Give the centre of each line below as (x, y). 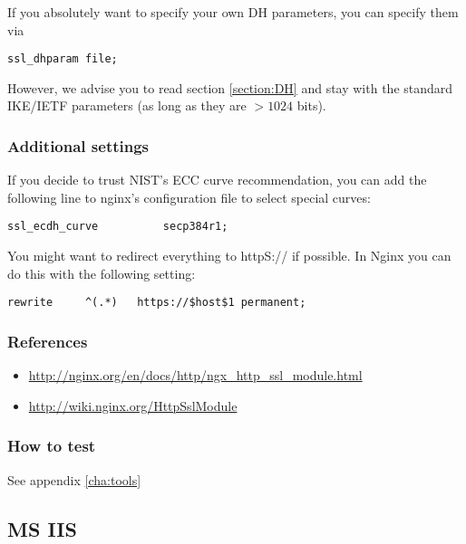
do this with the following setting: (102, 273)
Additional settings (78, 145)
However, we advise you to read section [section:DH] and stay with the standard (230, 87)
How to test (52, 446)
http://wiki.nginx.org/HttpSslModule (133, 405)
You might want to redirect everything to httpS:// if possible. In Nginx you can (229, 256)
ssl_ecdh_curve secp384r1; (118, 227)
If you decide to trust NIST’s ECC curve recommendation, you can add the (217, 180)
